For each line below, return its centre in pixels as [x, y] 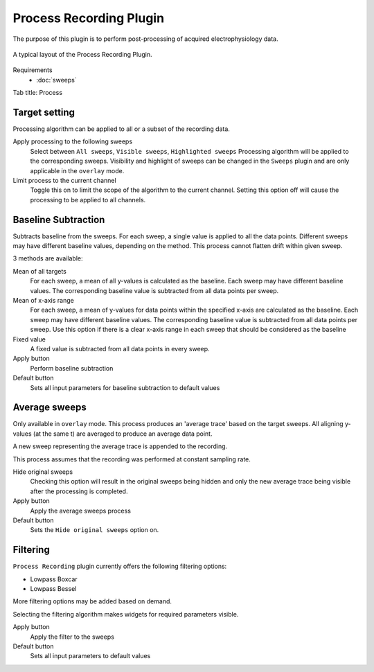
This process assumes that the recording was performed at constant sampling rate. [132, 459]
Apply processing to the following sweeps [73, 141]
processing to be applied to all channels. [88, 200]
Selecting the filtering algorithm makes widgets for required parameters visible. [126, 614]
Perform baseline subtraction [72, 368]
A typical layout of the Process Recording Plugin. [82, 54]
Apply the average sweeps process [81, 511]
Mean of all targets [40, 271]
